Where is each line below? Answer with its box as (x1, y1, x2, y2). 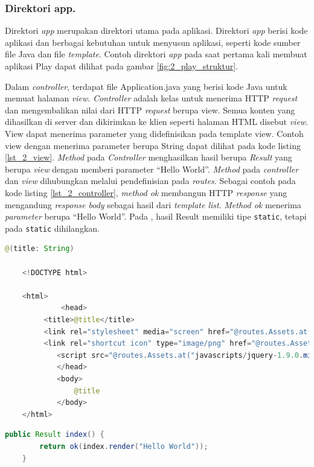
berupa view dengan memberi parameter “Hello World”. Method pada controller (5, 162, 299, 175)
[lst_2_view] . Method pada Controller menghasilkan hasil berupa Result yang (5, 151, 292, 164)
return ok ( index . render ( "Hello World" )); (39, 442, 208, 451)
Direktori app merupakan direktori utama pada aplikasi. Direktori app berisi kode (5, 24, 308, 37)
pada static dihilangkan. (5, 221, 100, 234)
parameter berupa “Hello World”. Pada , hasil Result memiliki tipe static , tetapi (5, 210, 307, 223)
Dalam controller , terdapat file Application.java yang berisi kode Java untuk (5, 80, 287, 92)
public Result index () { (5, 430, 104, 439)
